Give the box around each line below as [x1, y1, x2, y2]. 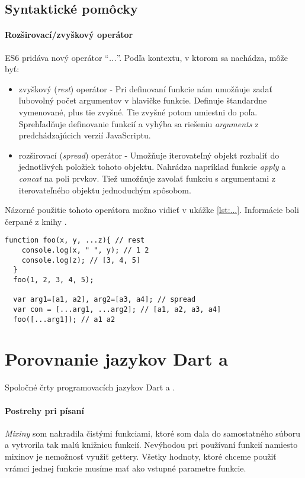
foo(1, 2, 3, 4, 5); [13, 275, 94, 284]
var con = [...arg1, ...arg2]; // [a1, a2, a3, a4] [13, 305, 221, 314]
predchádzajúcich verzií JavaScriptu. [18, 129, 151, 141]
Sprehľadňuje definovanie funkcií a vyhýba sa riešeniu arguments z [18, 117, 259, 130]
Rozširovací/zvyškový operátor [5, 28, 133, 41]
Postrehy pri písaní [5, 404, 85, 416]
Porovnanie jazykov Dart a [5, 347, 228, 371]
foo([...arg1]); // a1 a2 [13, 315, 115, 324]
